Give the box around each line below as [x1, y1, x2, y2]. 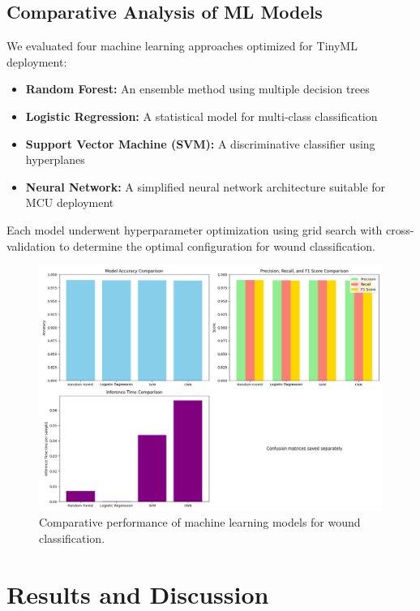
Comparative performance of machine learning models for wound [39, 514, 361, 531]
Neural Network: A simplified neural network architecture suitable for [25, 178, 386, 195]
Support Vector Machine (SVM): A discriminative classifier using [25, 135, 375, 152]
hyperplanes [25, 151, 85, 168]
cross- [386, 221, 414, 238]
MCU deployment [25, 194, 114, 211]
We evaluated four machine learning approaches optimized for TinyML [6, 37, 358, 54]
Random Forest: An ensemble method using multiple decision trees [25, 80, 370, 97]
